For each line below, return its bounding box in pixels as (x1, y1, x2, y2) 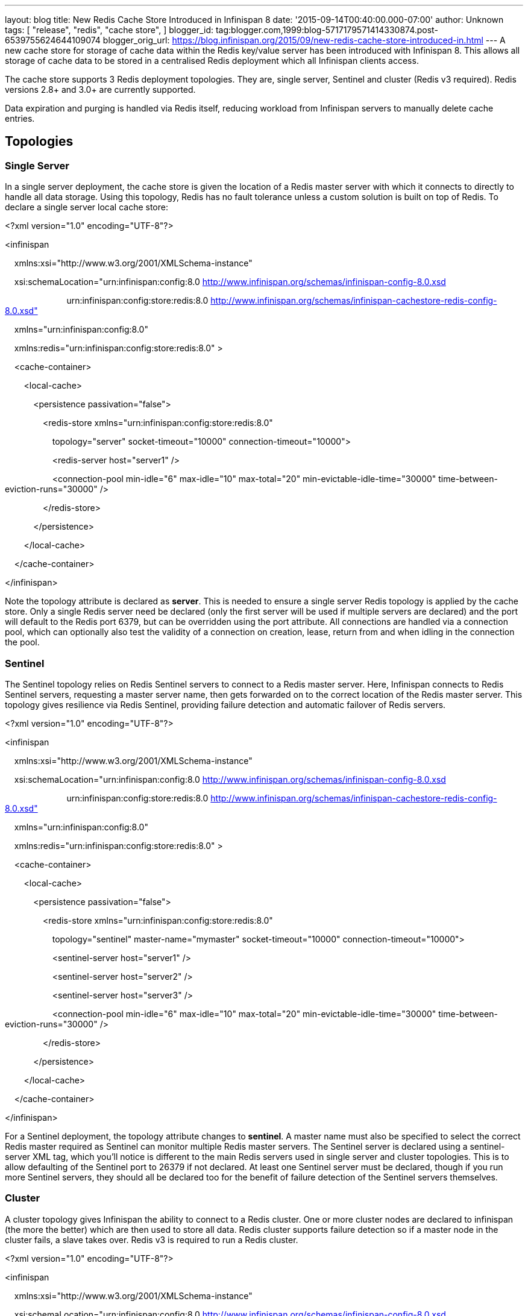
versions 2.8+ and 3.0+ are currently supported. (5, 84, 196, 95)
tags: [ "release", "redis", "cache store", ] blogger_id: (5, 25, 213, 35)
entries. (5, 113, 35, 124)
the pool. (5, 637, 40, 648)
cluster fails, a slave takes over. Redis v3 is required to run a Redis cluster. (5, 1234, 298, 1245)
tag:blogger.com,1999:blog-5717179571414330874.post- (215, 25, 438, 35)
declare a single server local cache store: (5, 202, 168, 213)
